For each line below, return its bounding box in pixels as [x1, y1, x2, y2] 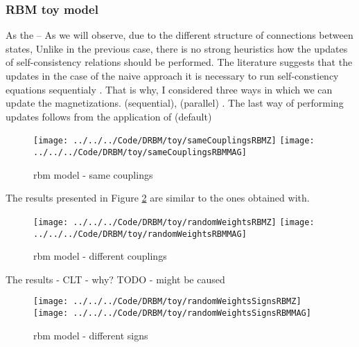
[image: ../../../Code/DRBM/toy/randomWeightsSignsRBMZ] [33, 296, 301, 307]
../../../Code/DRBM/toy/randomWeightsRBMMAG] [33, 229, 247, 239]
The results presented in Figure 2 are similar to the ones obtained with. [6, 190, 310, 205]
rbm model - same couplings [33, 167, 153, 181]
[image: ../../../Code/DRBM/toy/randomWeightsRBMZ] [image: [33, 217, 315, 227]
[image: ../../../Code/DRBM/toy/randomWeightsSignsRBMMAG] [33, 308, 311, 319]
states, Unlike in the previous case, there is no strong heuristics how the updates [6, 41, 348, 55]
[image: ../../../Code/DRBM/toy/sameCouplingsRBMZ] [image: [33, 136, 315, 146]
